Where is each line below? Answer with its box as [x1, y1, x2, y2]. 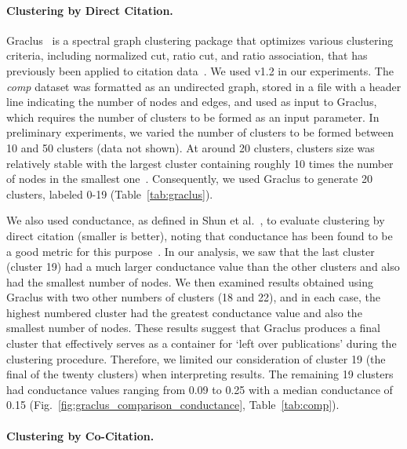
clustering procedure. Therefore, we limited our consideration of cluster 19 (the [6, 350, 386, 367]
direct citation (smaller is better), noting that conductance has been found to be [6, 227, 393, 243]
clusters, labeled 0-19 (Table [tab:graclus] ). [6, 185, 213, 202]
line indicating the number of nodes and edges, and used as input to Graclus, [6, 93, 377, 110]
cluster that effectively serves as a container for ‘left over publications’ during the [6, 335, 397, 352]
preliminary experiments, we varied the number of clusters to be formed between [6, 124, 394, 141]
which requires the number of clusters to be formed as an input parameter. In [6, 108, 380, 125]
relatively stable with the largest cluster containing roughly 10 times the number [6, 155, 394, 171]
